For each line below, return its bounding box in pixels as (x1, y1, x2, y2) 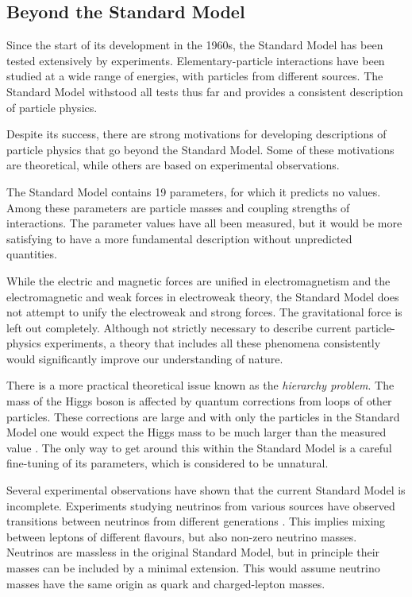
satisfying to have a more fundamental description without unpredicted (6, 230, 352, 246)
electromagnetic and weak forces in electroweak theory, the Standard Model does (6, 288, 399, 304)
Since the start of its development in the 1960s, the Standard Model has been (6, 37, 383, 53)
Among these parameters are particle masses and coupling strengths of (6, 199, 350, 215)
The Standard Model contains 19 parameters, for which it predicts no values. (6, 183, 381, 200)
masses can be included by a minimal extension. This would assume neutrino (6, 560, 380, 576)
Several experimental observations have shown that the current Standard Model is (6, 482, 406, 498)
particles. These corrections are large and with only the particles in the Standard (6, 408, 400, 424)
